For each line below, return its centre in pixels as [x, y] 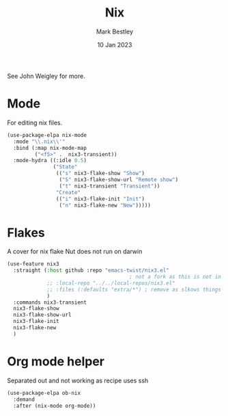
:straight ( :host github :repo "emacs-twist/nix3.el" [91, 271]
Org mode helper [56, 361]
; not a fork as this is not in [175, 277]
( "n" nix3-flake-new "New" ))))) [105, 205]
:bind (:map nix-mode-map [50, 148]
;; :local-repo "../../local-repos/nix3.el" [111, 283]
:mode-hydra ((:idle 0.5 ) [50, 161]
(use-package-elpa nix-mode [47, 135]
